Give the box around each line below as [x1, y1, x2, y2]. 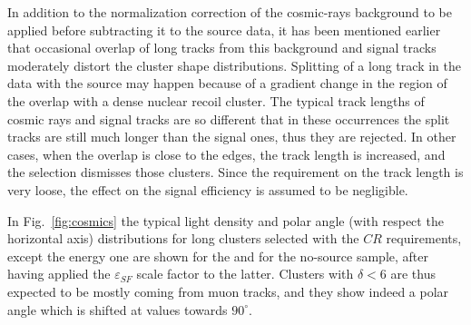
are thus [390, 264, 436, 283]
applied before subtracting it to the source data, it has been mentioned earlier [7, 20, 441, 39]
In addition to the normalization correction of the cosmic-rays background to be [7, 3, 452, 21]
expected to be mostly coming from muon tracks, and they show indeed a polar [7, 281, 449, 300]
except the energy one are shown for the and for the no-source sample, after [7, 246, 428, 265]
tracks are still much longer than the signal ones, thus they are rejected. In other [7, 127, 456, 146]
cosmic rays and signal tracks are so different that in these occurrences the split [7, 109, 450, 128]
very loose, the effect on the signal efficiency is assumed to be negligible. [7, 180, 408, 199]
